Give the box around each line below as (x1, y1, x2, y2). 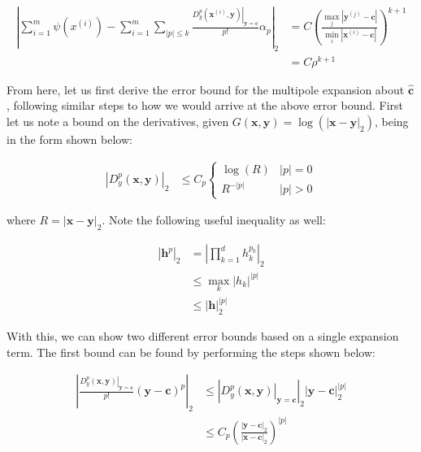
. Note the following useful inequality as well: (102, 211, 326, 228)
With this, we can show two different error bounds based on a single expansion (7, 328, 399, 345)
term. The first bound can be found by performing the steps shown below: (7, 343, 375, 360)
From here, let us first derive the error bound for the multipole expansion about (7, 80, 405, 98)
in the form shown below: (7, 130, 132, 147)
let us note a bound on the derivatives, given (7, 112, 229, 129)
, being (374, 112, 409, 129)
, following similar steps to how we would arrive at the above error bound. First (7, 97, 404, 114)
